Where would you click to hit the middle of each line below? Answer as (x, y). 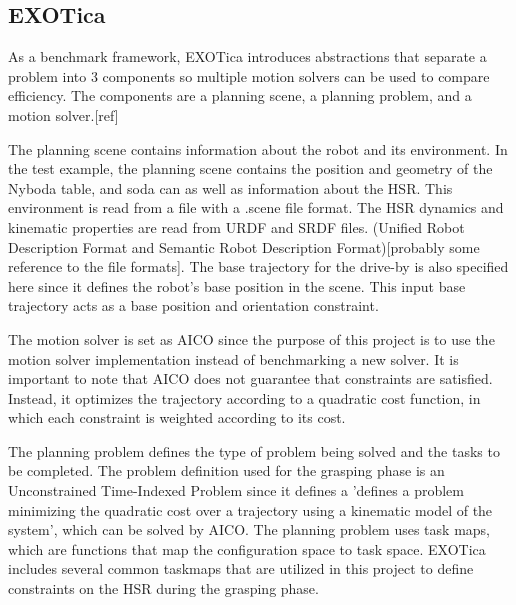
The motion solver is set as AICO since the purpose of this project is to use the (251, 338)
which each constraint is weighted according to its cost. (177, 417)
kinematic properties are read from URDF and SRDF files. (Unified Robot (236, 226)
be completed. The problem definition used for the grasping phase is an (226, 470)
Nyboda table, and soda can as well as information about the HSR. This (230, 187)
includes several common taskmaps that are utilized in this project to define (241, 568)
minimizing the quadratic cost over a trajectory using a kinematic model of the (250, 509)
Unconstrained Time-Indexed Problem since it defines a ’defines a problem (236, 490)
